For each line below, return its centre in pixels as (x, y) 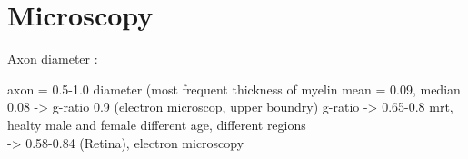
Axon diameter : (53, 59)
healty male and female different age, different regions (157, 124)
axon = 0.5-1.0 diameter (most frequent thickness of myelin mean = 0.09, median (234, 89)
